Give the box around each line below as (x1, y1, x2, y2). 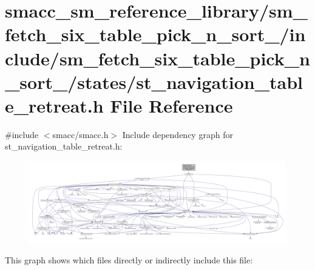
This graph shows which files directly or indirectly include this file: (5, 253, 253, 266)
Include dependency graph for (122, 128, 233, 140)
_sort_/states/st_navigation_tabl (5, 69, 303, 94)
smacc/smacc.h (52, 128, 109, 140)
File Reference (110, 93, 233, 117)
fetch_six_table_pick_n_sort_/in (5, 22, 306, 47)
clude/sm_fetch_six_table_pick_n (5, 45, 310, 70)
